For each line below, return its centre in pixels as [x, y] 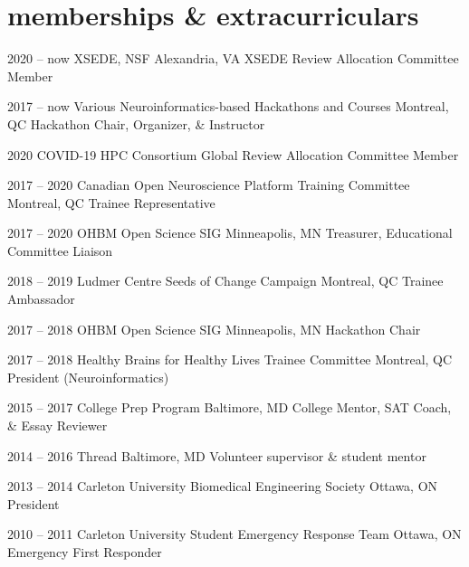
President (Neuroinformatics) [88, 377]
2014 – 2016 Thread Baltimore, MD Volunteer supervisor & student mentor [217, 455]
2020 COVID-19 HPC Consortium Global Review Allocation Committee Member [233, 154]
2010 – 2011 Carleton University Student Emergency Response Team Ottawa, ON [234, 534]
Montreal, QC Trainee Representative [111, 202]
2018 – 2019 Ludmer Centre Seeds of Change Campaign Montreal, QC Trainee [225, 281]
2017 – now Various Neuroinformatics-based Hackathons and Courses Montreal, [228, 106]
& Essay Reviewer [57, 425]
